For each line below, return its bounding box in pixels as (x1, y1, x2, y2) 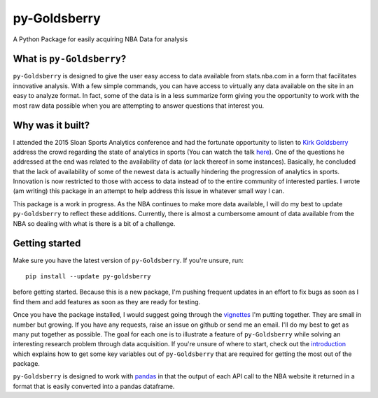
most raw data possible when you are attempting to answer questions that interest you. (13, 101, 265, 110)
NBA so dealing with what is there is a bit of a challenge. (13, 219, 176, 227)
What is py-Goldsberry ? (13, 53, 127, 65)
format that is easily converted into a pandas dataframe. (13, 382, 175, 390)
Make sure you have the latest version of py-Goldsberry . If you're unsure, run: (13, 256, 244, 264)
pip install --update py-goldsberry (25, 272, 151, 280)
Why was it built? (13, 120, 90, 132)
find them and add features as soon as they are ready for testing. (13, 297, 201, 306)
